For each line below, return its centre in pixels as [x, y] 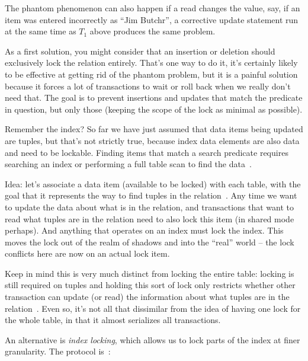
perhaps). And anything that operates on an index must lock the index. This [144, 230]
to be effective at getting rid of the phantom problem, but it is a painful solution [151, 74]
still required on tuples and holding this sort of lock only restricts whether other [150, 285]
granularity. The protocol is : [58, 351]
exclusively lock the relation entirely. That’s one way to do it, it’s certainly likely [151, 63]
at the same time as [41, 31]
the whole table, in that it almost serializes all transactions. [113, 320]
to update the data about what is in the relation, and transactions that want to [150, 207]
